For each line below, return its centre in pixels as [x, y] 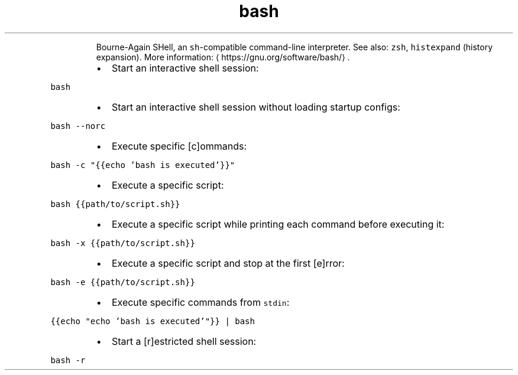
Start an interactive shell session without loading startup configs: [256, 107]
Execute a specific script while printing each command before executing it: [278, 224]
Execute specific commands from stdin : [200, 302]
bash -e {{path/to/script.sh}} [123, 282]
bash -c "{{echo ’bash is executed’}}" [143, 165]
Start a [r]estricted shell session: [184, 341]
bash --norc [78, 126]
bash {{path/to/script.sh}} [115, 204]
